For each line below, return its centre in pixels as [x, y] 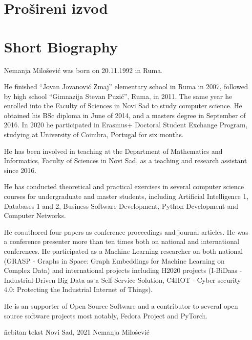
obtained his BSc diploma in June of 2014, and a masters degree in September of [125, 115]
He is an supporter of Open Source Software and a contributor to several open [121, 305]
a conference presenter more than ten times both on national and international [122, 241]
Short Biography [61, 46]
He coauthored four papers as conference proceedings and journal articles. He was [126, 231]
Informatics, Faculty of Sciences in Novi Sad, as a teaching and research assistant [126, 160]
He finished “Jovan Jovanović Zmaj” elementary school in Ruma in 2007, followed [126, 86]
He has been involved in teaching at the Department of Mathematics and [113, 151]
